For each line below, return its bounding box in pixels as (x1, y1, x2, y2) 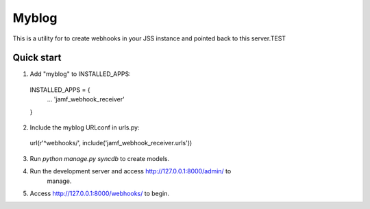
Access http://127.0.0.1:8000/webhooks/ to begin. (29, 189, 170, 197)
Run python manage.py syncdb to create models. (29, 154, 170, 162)
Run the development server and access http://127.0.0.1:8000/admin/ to (29, 167, 232, 175)
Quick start (12, 52, 62, 64)
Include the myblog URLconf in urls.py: (29, 123, 140, 132)
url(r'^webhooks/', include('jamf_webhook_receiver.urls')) (29, 139, 193, 147)
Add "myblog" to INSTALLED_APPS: (29, 70, 131, 78)
